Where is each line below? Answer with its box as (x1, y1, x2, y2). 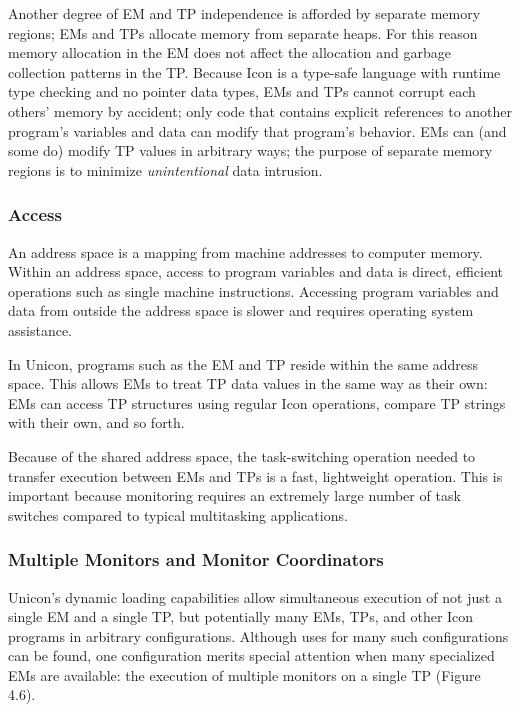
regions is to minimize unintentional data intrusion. (8, 159, 323, 180)
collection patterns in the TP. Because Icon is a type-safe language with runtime (8, 61, 501, 82)
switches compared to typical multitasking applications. (8, 504, 348, 525)
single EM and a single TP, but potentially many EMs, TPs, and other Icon (8, 606, 474, 627)
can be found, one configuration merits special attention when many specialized (8, 645, 495, 666)
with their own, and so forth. (8, 412, 185, 433)
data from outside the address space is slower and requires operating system (8, 300, 474, 321)
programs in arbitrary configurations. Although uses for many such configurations (8, 625, 509, 646)
